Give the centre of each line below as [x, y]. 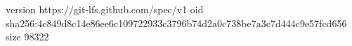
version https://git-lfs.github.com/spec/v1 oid [105, 9]
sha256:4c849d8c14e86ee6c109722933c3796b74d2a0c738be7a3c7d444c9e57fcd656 [176, 23]
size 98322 [27, 37]
